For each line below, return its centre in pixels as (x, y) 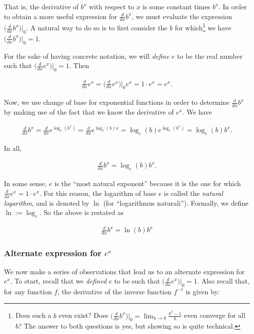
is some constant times (176, 6)
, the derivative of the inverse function (115, 291)
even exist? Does (84, 315)
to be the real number (210, 56)
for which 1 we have (203, 27)
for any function (28, 291)
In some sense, (25, 183)
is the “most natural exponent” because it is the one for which (148, 183)
